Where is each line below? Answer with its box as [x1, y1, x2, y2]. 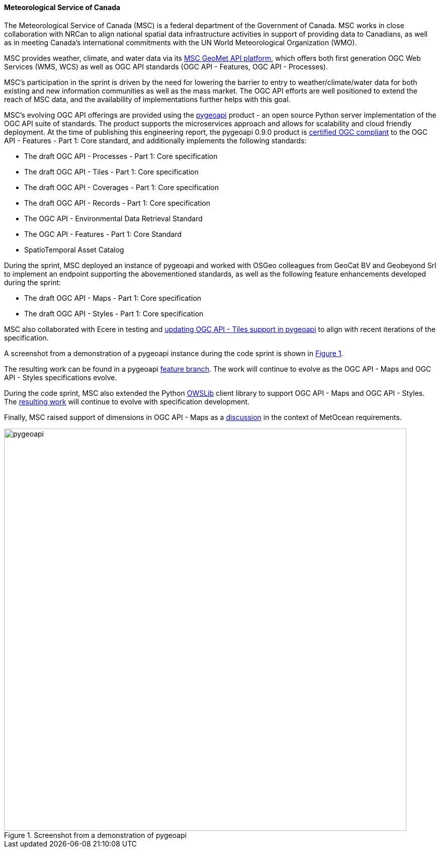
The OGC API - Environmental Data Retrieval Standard [24, 214, 203, 223]
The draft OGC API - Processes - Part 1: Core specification [24, 151, 218, 160]
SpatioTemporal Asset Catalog [24, 245, 124, 254]
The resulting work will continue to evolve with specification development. [4, 397, 250, 406]
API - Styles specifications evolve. [4, 373, 117, 382]
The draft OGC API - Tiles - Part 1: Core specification [24, 167, 199, 176]
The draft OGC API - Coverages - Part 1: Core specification [24, 183, 219, 192]
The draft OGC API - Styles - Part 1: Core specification [24, 309, 204, 318]
